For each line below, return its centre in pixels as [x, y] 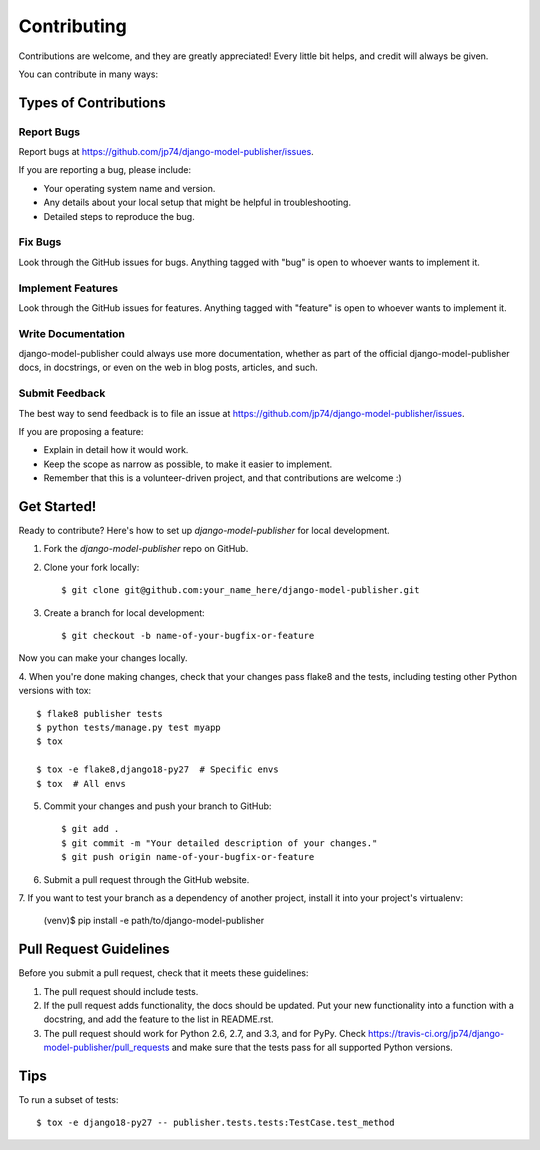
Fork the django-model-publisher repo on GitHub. [146, 549]
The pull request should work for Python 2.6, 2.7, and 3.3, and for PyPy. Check [205, 1033]
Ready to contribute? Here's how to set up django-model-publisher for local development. [204, 531]
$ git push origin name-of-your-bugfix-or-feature [188, 857]
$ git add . [90, 829]
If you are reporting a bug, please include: [105, 170]
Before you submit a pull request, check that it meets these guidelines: [163, 973]
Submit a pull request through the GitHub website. [146, 879]
